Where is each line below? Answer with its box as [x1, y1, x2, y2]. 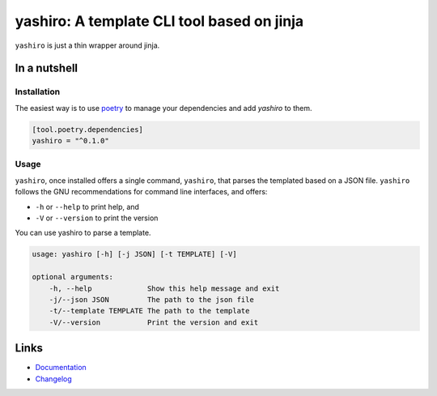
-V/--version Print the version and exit [49, 317, 259, 327]
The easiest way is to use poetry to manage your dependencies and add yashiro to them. [15, 103, 312, 113]
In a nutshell [15, 62, 78, 75]
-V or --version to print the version [35, 213, 159, 223]
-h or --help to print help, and [35, 202, 139, 211]
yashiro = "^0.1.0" [32, 136, 109, 146]
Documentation [35, 363, 87, 373]
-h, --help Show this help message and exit [49, 283, 280, 293]
